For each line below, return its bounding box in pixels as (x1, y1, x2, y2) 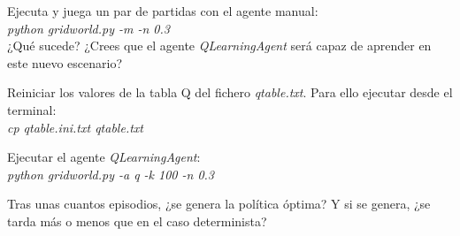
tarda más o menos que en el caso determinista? (7, 211, 267, 230)
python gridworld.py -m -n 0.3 (7, 19, 170, 37)
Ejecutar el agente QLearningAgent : (7, 148, 201, 166)
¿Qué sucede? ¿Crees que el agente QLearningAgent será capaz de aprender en (7, 36, 432, 55)
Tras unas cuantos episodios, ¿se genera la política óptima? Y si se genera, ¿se (7, 194, 431, 213)
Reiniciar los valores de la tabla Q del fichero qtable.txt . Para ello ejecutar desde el (7, 83, 453, 102)
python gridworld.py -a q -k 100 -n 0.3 (7, 164, 215, 183)
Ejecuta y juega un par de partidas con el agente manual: (7, 2, 318, 19)
